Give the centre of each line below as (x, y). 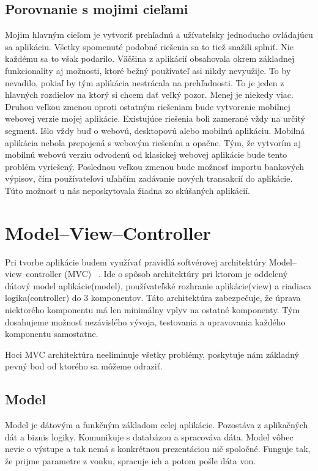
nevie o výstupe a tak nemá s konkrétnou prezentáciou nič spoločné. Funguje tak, (158, 449)
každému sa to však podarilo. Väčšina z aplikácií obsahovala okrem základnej (150, 58)
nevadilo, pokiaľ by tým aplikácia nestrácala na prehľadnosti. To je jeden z (145, 82)
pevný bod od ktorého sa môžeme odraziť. (84, 366)
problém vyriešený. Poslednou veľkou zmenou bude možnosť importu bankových (155, 166)
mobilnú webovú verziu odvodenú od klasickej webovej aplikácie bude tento (146, 154)
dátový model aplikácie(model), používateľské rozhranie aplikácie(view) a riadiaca (158, 285)
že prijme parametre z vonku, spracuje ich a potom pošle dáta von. (131, 460)
